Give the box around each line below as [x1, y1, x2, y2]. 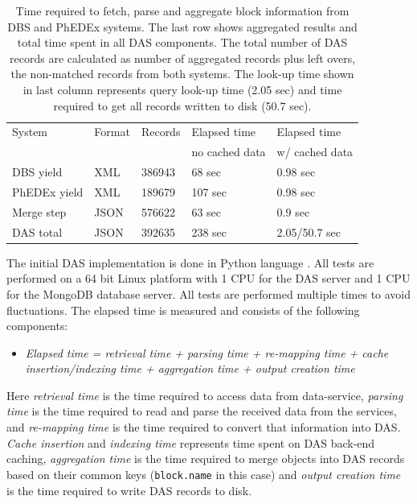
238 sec [191, 223, 227, 240]
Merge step [12, 203, 67, 220]
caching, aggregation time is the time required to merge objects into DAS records [6, 450, 405, 467]
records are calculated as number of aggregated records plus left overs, [10, 49, 356, 66]
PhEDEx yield [12, 183, 84, 200]
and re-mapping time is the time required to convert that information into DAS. [6, 419, 401, 436]
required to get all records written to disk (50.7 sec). [53, 97, 312, 114]
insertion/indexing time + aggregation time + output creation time [25, 360, 355, 377]
